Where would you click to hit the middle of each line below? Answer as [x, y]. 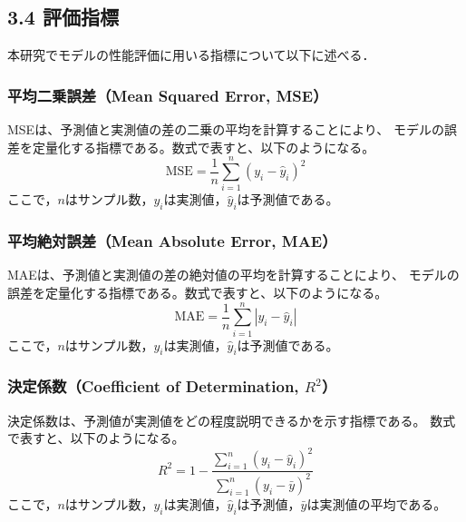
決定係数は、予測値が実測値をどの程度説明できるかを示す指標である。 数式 [232, 420]
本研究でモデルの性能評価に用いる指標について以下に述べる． [191, 55]
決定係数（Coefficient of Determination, [153, 386]
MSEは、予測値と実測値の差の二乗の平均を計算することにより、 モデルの [226, 129]
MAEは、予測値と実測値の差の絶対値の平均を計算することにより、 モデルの [233, 275]
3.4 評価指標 [63, 17]
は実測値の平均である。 [377, 503]
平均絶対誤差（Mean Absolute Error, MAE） [172, 241]
